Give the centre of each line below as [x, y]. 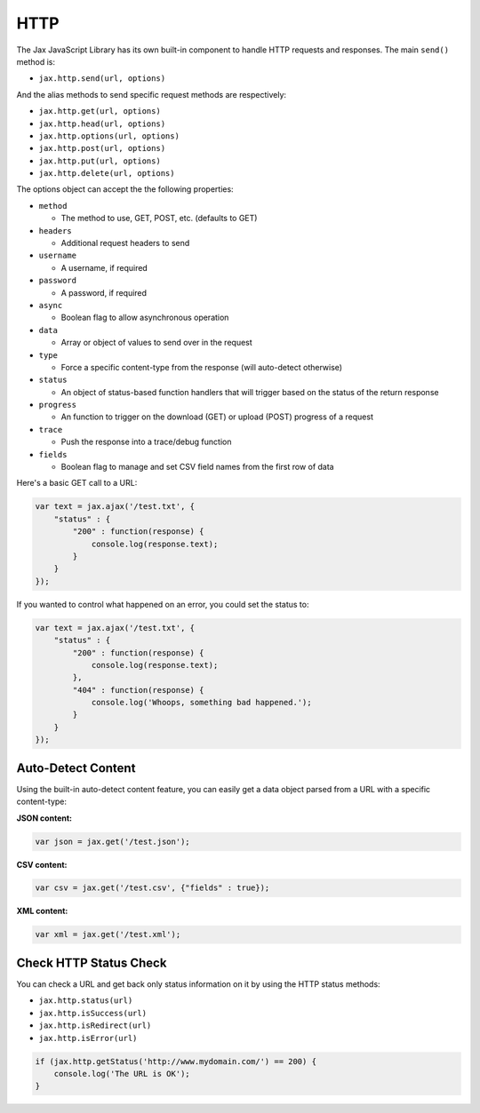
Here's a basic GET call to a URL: [77, 483]
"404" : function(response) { [138, 690]
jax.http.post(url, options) [102, 148]
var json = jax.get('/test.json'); [112, 841]
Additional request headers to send [125, 243]
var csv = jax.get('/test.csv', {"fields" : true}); [152, 888]
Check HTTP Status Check [92, 962]
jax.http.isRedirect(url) [95, 1026]
